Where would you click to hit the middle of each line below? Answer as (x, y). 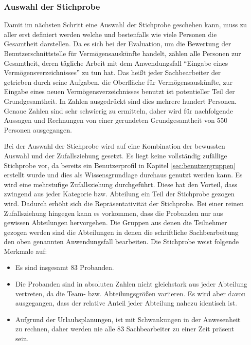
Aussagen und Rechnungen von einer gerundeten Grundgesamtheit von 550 (116, 120)
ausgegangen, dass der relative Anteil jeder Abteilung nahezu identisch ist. (126, 303)
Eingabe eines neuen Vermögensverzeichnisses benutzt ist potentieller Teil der (119, 91)
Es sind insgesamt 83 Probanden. (65, 267)
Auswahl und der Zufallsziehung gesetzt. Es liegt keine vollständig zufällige (116, 155)
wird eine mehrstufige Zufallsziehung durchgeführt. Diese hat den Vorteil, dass (121, 184)
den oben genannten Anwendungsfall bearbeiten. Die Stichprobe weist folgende (122, 241)
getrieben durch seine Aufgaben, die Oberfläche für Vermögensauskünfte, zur (118, 82)
